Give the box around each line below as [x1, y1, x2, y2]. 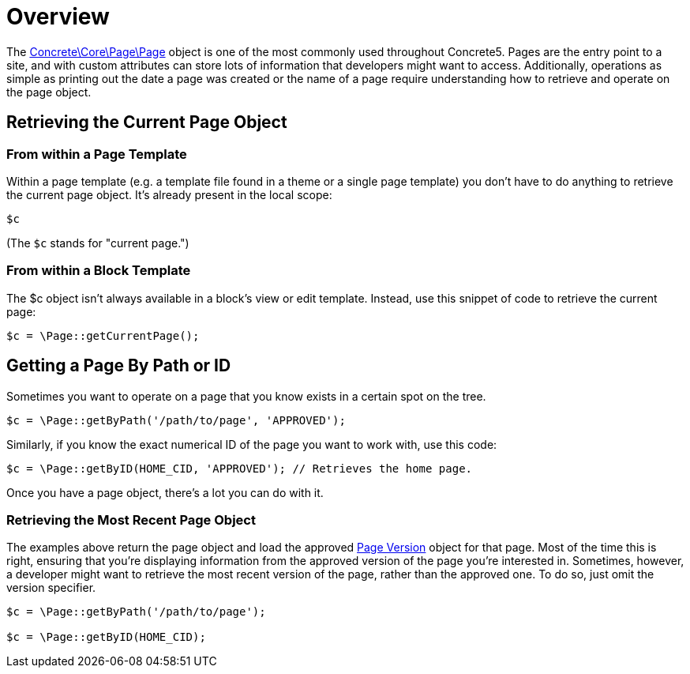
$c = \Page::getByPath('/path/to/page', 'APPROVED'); [6, 413, 346, 427]
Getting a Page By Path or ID [6, 356, 231, 376]
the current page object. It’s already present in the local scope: [6, 187, 332, 201]
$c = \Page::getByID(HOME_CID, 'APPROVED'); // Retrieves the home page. [6, 461, 473, 475]
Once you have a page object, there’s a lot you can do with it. [6, 485, 324, 499]
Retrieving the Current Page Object [6, 112, 287, 133]
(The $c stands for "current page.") [6, 235, 189, 250]
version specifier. [6, 581, 96, 595]
